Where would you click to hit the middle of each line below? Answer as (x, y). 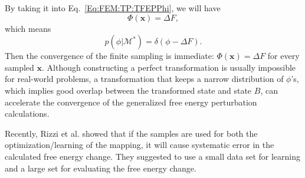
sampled (19, 67)
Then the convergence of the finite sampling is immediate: (109, 56)
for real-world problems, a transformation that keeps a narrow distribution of (144, 79)
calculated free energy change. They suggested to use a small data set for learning (152, 156)
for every (283, 56)
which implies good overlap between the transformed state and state (128, 90)
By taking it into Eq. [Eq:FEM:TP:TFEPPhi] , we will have (113, 8)
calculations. (27, 113)
